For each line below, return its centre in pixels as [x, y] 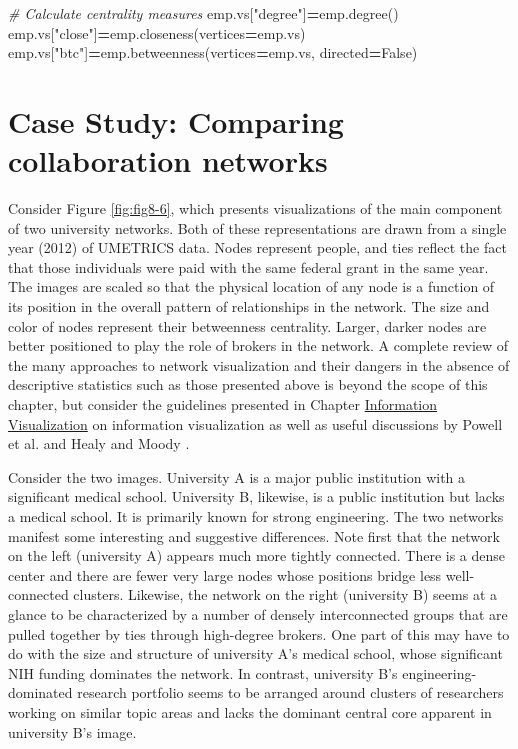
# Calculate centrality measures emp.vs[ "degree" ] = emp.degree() [203, 13]
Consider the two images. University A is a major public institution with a [237, 476]
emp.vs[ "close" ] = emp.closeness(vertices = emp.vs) [157, 32]
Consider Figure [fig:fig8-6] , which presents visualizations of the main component [255, 208]
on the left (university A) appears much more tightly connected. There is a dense [257, 555]
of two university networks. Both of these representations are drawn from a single [257, 227]
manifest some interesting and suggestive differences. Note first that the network [254, 535]
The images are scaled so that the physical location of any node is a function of [251, 286]
